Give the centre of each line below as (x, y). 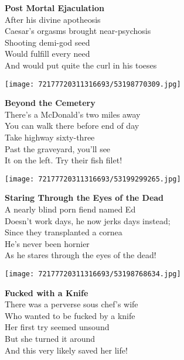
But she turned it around (50, 339)
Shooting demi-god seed (47, 42)
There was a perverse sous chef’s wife (71, 304)
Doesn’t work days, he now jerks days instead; (88, 220)
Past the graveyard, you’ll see (58, 148)
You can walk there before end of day (72, 126)
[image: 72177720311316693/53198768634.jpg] (93, 274)
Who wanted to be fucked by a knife (70, 315)
